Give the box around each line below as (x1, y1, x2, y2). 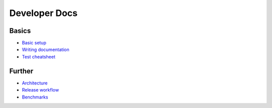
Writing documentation (22, 46, 70, 52)
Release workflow (22, 87, 59, 93)
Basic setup (22, 40, 46, 46)
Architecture (22, 80, 48, 86)
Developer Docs (9, 7, 78, 18)
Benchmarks (22, 94, 48, 100)
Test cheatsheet (22, 53, 55, 59)
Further (9, 66, 34, 75)
